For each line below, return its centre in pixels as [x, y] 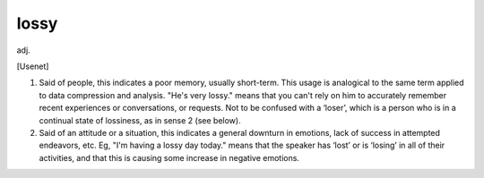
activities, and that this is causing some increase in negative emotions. [169, 157]
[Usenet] [33, 66]
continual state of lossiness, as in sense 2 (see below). [140, 120]
